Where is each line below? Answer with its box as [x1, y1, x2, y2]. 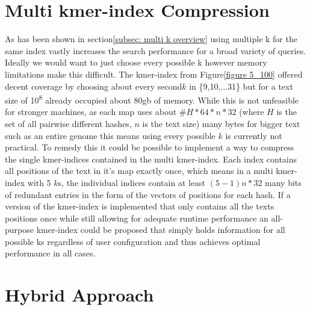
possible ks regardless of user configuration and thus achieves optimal [5, 235, 261, 247]
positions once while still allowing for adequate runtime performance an [5, 211, 268, 224]
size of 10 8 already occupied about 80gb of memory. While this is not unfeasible [5, 92, 299, 106]
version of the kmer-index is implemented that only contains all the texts [5, 200, 274, 212]
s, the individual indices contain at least [58, 176, 206, 188]
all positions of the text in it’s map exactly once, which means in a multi [5, 164, 273, 177]
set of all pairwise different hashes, [5, 117, 132, 129]
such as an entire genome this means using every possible [5, 129, 215, 141]
